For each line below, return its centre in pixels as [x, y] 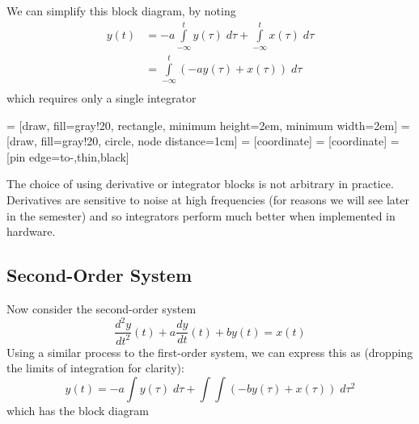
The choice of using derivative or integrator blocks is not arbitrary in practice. [200, 184]
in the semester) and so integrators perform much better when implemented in [201, 215]
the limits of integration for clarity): [95, 368]
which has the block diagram [78, 410]
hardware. [31, 231]
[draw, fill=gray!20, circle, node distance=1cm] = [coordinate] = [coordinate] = [203, 141]
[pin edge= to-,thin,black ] [68, 156]
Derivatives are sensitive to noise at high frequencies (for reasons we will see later [208, 200]
